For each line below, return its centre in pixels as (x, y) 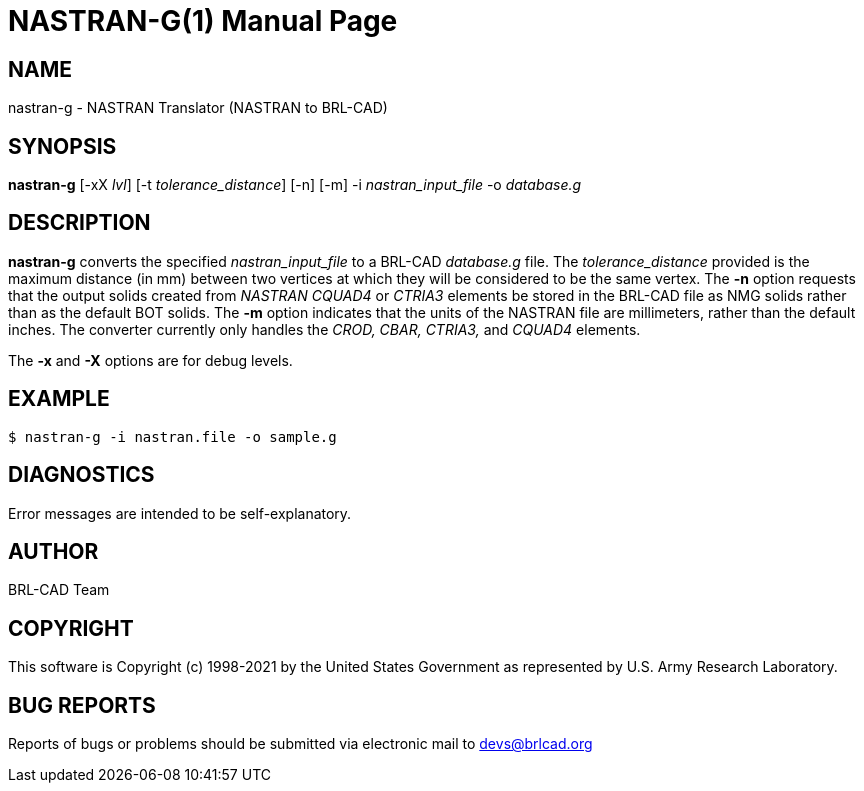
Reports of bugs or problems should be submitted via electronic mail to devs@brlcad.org (300, 744)
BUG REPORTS (82, 705)
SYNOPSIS (62, 146)
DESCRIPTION (79, 223)
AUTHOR (53, 551)
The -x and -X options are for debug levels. (150, 360)
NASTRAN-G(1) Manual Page (203, 21)
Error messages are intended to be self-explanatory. (180, 513)
